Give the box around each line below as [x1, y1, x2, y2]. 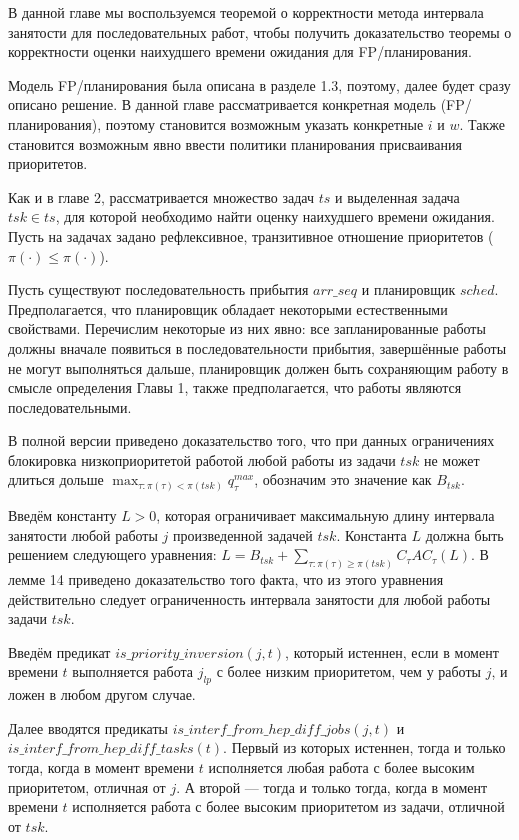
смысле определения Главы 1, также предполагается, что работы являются [8, 377, 462, 398]
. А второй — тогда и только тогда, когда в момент [176, 776, 488, 797]
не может [423, 449, 480, 470]
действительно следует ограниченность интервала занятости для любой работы [8, 588, 491, 609]
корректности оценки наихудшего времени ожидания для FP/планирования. [8, 41, 472, 62]
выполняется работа [72, 661, 193, 682]
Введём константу [8, 504, 117, 525]
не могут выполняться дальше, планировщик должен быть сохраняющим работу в [8, 357, 509, 378]
